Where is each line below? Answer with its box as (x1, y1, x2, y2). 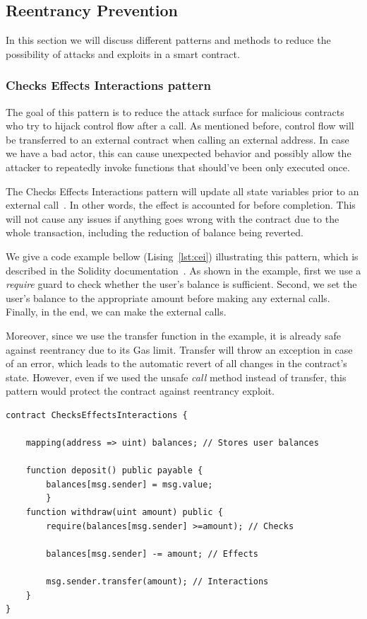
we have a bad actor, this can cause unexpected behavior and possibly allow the (6, 146, 351, 161)
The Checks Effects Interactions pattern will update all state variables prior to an (6, 183, 359, 198)
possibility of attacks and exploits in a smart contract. (6, 46, 240, 61)
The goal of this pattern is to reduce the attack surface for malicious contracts (6, 104, 344, 119)
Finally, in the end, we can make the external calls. (6, 304, 227, 319)
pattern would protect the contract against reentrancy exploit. (6, 383, 275, 398)
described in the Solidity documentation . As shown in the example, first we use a (6, 262, 361, 277)
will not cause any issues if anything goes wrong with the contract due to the (6, 211, 339, 226)
